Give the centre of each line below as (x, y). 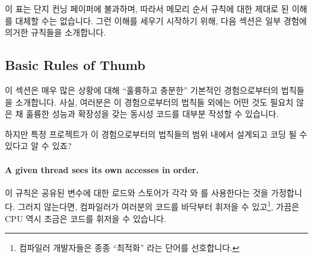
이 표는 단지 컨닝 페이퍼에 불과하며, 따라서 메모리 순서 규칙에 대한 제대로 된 (147, 8)
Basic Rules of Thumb (75, 65)
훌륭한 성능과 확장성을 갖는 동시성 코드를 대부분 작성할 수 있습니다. (152, 114)
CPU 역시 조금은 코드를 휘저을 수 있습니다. (86, 218)
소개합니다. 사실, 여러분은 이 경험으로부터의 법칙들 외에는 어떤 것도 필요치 (154, 102)
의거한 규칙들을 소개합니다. (55, 32)
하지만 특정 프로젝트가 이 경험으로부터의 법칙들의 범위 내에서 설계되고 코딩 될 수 (156, 134)
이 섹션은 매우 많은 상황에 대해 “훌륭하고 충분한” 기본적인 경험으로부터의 (142, 90)
